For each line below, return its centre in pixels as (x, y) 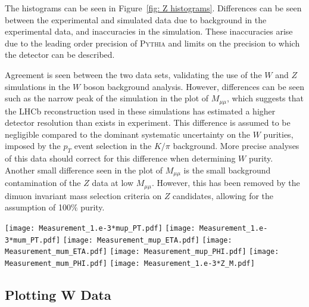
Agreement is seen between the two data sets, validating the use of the (133, 74)
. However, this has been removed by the (226, 183)
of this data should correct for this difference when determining (120, 158)
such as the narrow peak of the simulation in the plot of (107, 98)
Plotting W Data (58, 294)
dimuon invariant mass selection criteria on (83, 195)
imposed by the (33, 146)
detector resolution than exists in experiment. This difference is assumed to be (148, 123)
